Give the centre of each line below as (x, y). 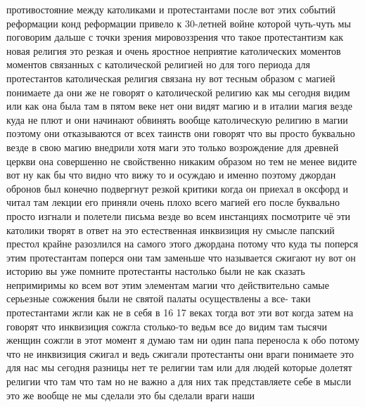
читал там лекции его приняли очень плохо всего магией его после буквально (173, 202)
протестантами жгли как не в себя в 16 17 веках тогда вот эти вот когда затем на (180, 312)
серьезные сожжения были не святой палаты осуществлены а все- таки (159, 298)
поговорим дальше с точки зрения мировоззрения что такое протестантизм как (175, 37)
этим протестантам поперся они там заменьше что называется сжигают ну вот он (181, 257)
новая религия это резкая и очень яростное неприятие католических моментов (174, 50)
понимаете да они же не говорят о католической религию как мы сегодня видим (178, 92)
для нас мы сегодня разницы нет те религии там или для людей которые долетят (179, 367)
